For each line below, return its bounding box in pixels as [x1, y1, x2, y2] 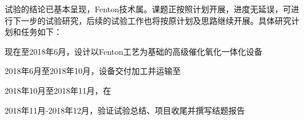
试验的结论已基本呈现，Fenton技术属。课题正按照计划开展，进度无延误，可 [5, 3, 291, 15]
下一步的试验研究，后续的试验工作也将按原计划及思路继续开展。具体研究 [12, 14, 291, 26]
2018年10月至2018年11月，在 [5, 84, 111, 96]
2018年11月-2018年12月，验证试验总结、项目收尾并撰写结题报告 [5, 104, 245, 116]
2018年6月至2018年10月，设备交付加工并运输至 [5, 65, 181, 77]
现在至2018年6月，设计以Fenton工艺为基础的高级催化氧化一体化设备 [5, 45, 262, 57]
